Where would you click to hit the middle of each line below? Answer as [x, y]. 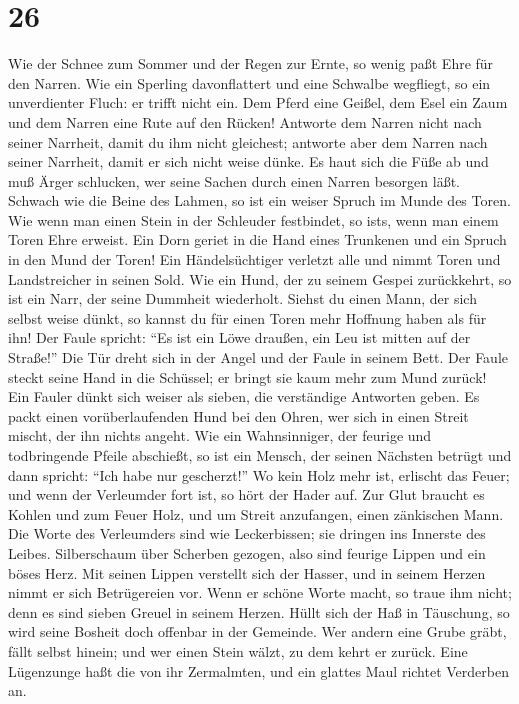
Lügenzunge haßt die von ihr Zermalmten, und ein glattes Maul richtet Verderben [258, 670]
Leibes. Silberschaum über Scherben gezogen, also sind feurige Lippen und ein [247, 552]
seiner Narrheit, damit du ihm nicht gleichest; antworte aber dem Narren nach [248, 141]
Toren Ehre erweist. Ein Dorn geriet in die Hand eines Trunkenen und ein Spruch [257, 239]
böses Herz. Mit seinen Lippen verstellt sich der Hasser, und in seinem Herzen [247, 572]
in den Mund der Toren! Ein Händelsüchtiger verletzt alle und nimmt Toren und [254, 259]
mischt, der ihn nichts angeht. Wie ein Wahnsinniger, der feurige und [220, 435]
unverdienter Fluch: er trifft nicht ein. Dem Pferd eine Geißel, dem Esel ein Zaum [258, 102]
